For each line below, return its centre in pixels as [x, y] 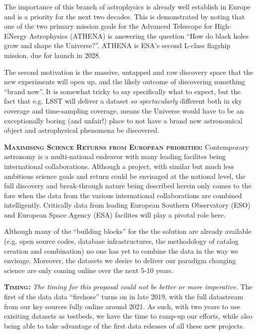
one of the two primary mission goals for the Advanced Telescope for [108, 26]
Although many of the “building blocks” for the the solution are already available [128, 231]
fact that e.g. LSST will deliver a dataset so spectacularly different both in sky [123, 101]
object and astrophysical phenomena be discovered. [82, 130]
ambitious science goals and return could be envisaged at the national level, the [125, 176]
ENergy [16, 35]
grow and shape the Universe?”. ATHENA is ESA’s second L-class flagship [117, 45]
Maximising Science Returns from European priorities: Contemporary [127, 146]
